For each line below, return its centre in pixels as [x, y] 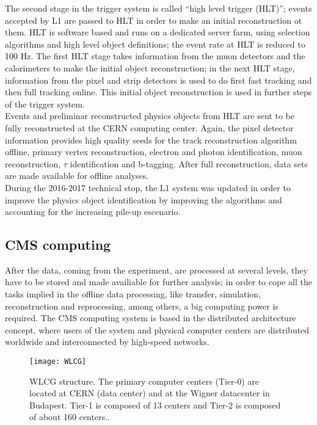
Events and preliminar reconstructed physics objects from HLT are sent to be [150, 116]
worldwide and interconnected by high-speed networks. [107, 342]
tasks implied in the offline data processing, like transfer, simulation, [133, 294]
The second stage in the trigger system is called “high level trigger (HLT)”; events [158, 8]
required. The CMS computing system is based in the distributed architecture [151, 318]
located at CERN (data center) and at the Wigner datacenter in [150, 393]
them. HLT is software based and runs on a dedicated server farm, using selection [158, 32]
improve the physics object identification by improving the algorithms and [144, 199]
